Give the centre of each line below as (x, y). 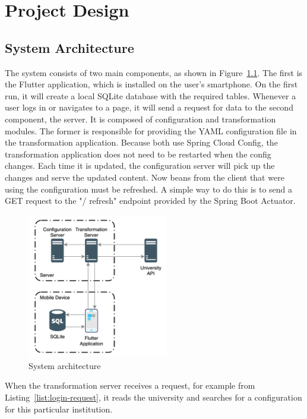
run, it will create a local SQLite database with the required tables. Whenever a (151, 95)
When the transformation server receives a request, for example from (130, 385)
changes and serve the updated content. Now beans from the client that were (145, 177)
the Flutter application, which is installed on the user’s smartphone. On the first (151, 84)
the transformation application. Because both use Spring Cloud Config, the (141, 142)
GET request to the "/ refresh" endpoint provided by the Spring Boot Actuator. (150, 201)
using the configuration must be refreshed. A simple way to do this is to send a (149, 189)
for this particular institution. (59, 409)
